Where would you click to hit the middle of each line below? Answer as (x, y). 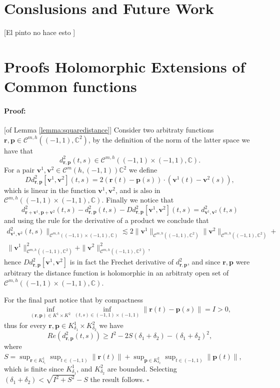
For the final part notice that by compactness (74, 299)
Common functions (70, 86)
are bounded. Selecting (142, 368)
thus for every (25, 325)
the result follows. (117, 379)
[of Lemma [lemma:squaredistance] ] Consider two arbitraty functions (109, 130)
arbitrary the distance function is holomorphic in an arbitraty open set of (116, 273)
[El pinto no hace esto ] (40, 32)
